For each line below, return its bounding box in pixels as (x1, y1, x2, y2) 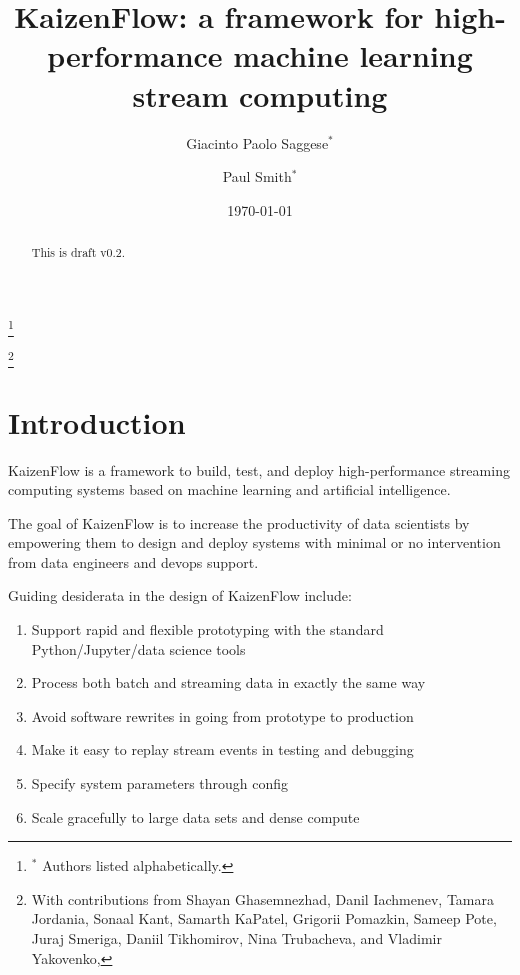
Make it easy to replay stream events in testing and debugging (31, 739, 414, 760)
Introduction (8, 401, 186, 442)
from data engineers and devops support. (8, 551, 259, 572)
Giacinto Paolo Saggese (186, 132, 329, 153)
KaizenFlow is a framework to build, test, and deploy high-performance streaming (8, 459, 510, 480)
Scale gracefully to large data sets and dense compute (31, 806, 360, 827)
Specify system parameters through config (31, 773, 289, 794)
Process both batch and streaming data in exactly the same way (31, 672, 426, 693)
